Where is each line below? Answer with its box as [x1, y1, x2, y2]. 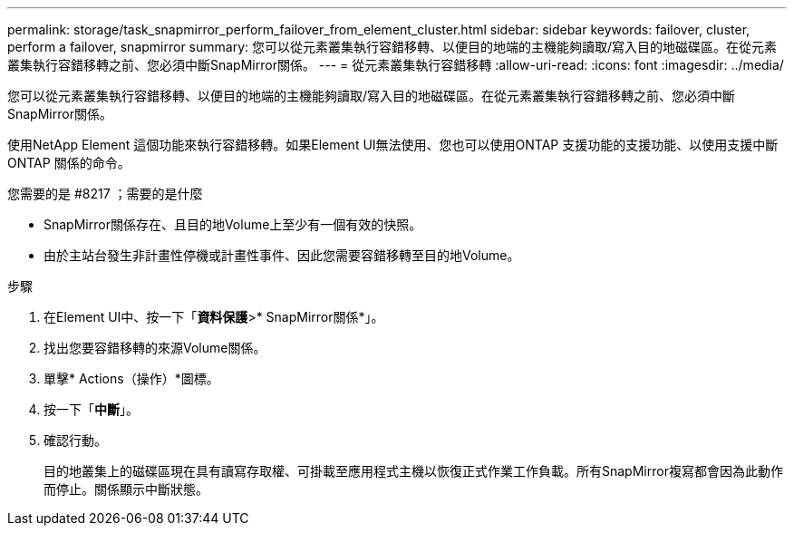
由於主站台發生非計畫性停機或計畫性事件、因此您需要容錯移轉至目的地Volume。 [44, 247, 520, 263]
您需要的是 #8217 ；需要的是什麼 [7, 186, 203, 201]
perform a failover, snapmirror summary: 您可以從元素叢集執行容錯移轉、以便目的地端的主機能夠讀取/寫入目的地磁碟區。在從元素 [7, 39, 778, 54]
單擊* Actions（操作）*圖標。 [44, 371, 219, 386]
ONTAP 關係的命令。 [7, 155, 131, 170]
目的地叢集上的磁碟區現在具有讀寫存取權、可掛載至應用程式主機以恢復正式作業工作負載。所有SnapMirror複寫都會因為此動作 [44, 463, 783, 479]
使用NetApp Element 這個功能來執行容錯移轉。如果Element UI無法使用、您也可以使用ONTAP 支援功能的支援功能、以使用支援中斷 [7, 137, 779, 152]
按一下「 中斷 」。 [44, 402, 139, 417]
